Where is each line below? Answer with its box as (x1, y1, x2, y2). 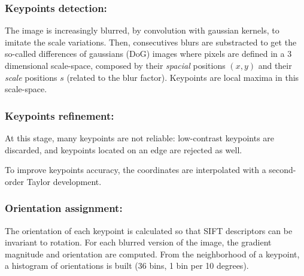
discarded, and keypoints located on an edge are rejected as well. (5, 143, 242, 156)
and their (258, 59, 292, 71)
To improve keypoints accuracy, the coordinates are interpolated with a (5, 163, 266, 176)
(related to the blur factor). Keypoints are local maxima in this (66, 71, 299, 83)
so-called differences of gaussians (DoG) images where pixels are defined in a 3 (5, 47, 292, 60)
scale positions (5, 71, 57, 83)
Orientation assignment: (5, 201, 123, 216)
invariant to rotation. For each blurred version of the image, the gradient (5, 236, 272, 248)
